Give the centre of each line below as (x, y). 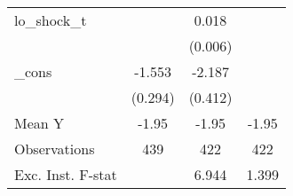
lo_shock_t (51, 20)
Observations (55, 149)
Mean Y (40, 123)
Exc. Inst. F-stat (66, 174)
